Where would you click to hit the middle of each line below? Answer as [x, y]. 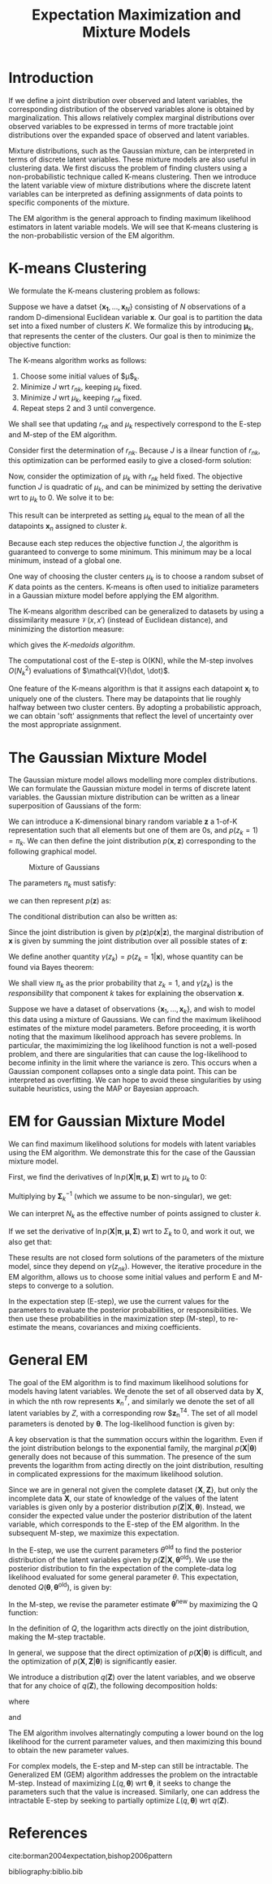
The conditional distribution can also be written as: [93, 916]
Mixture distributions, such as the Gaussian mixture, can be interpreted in [131, 150]
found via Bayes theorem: [52, 967]
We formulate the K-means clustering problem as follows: [104, 291]
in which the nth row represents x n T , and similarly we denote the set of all [132, 1401]
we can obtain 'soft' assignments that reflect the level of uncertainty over [131, 716]
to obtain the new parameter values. [69, 1750]
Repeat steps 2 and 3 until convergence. [88, 408]
